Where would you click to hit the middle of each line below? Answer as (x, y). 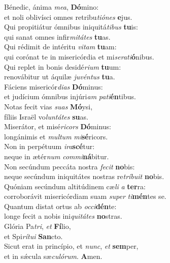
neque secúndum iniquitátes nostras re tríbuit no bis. (84, 176)
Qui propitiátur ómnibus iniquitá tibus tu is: (71, 27)
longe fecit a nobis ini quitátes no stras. (63, 216)
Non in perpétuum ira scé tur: (49, 146)
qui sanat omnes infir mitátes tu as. (57, 36)
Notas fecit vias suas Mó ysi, (48, 106)
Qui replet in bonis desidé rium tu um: (63, 66)
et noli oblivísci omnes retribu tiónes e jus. (68, 17)
